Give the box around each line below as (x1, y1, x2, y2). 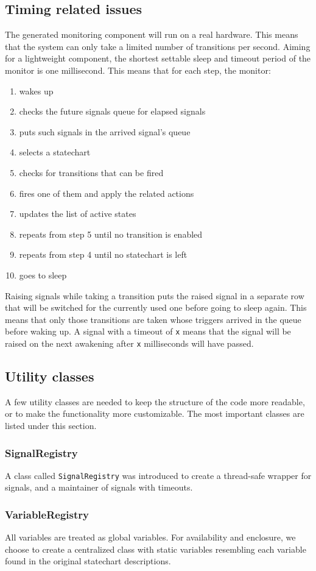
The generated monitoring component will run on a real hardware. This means (5, 28, 298, 41)
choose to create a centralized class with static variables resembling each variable (5, 542, 306, 555)
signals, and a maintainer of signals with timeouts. (5, 481, 193, 494)
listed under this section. (5, 419, 97, 431)
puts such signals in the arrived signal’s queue (19, 125, 191, 138)
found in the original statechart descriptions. (5, 555, 171, 567)
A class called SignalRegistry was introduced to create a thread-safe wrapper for (5, 469, 312, 481)
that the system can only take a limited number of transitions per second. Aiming (5, 40, 311, 52)
